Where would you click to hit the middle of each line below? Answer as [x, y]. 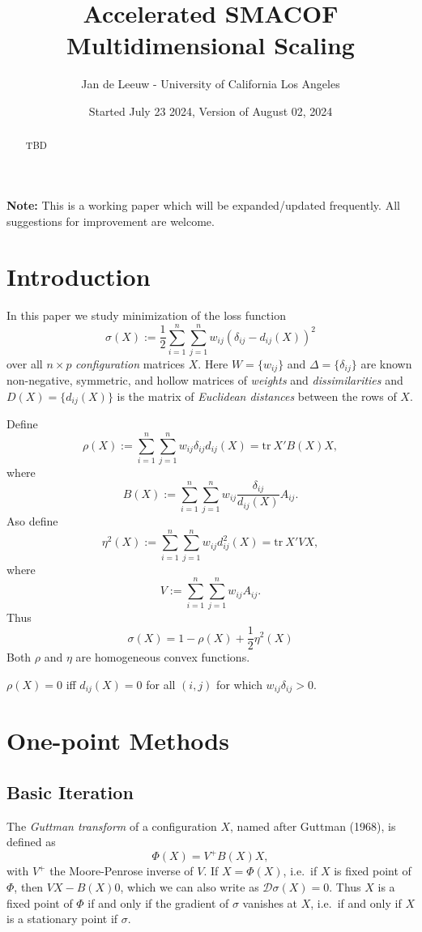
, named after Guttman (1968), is [313, 826]
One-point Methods [118, 740]
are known [386, 363]
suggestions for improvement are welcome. [111, 221]
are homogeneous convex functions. [163, 657]
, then [29, 887]
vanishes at [270, 902]
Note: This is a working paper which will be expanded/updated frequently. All [203, 204]
